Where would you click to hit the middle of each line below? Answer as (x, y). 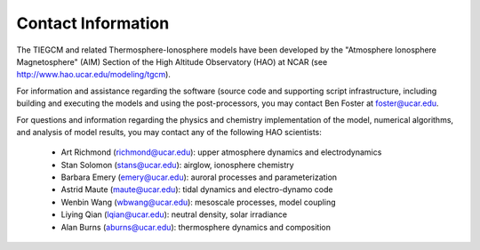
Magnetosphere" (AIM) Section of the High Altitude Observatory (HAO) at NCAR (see (172, 61)
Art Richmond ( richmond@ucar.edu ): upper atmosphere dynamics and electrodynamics (221, 152)
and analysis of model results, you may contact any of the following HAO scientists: (169, 132)
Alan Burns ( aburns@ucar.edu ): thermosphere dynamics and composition (196, 227)
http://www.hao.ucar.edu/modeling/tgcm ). (93, 75)
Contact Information (93, 23)
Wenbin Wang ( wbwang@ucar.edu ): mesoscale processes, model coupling (198, 202)
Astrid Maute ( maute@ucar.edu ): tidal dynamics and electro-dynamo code (197, 190)
